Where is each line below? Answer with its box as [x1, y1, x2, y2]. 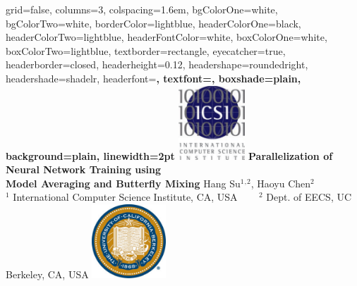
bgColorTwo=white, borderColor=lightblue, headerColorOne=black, [6, 15, 301, 30]
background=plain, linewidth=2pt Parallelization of [6, 148, 333, 163]
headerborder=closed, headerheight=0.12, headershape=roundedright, [6, 57, 308, 72]
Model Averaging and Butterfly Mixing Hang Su [6, 175, 241, 190]
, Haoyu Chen [250, 175, 311, 190]
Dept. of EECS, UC [266, 189, 352, 204]
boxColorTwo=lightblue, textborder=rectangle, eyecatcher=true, [6, 43, 286, 58]
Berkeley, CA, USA [6, 266, 89, 281]
